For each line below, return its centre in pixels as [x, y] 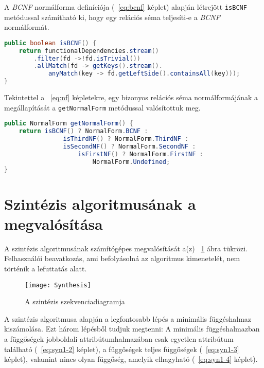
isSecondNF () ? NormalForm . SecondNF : [129, 146]
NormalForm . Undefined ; [131, 162]
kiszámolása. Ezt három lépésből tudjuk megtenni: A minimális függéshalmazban [132, 329]
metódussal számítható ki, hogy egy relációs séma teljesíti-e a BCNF [112, 17]
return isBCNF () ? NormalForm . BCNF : [83, 131]
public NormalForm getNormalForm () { [69, 124]
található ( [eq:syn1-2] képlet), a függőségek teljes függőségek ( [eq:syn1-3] [122, 349]
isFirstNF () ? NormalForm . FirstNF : [140, 154]
